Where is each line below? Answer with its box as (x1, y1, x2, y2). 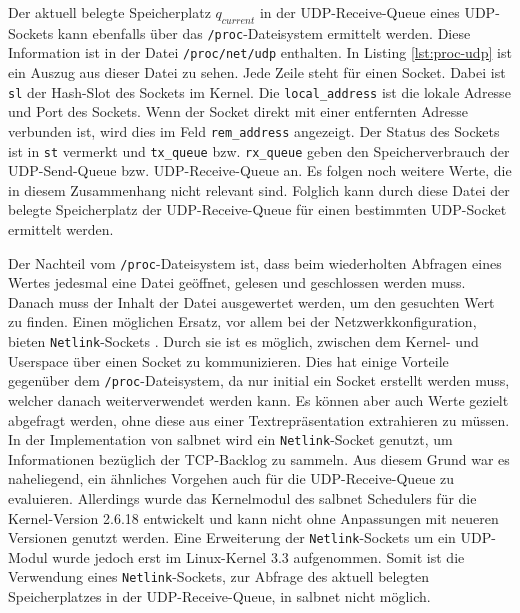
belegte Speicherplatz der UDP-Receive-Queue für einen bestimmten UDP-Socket (8, 199, 507, 220)
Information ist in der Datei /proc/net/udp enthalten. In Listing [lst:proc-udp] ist (8, 42, 512, 63)
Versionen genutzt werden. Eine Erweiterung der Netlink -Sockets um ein (8, 527, 456, 548)
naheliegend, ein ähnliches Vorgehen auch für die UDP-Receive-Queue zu (8, 468, 455, 489)
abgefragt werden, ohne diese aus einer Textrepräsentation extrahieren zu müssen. (8, 409, 510, 430)
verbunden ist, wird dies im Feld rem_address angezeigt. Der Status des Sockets (8, 120, 500, 141)
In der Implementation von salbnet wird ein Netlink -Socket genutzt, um (8, 429, 453, 450)
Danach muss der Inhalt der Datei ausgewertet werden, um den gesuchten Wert (8, 291, 495, 312)
